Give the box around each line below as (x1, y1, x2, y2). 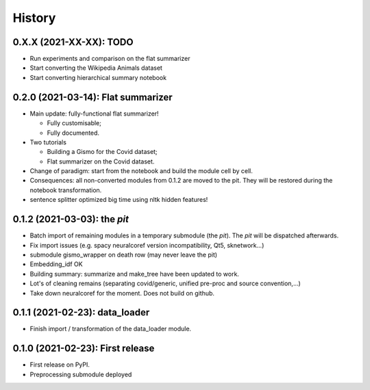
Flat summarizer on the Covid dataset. (47, 157, 155, 166)
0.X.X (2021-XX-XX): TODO (12, 36, 134, 48)
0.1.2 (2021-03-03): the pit (12, 213, 129, 225)
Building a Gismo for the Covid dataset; (47, 148, 158, 156)
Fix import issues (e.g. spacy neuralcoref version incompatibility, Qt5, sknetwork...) (29, 241, 264, 249)
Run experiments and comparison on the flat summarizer (29, 55, 190, 63)
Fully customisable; (47, 119, 102, 127)
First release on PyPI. (29, 361, 90, 369)
